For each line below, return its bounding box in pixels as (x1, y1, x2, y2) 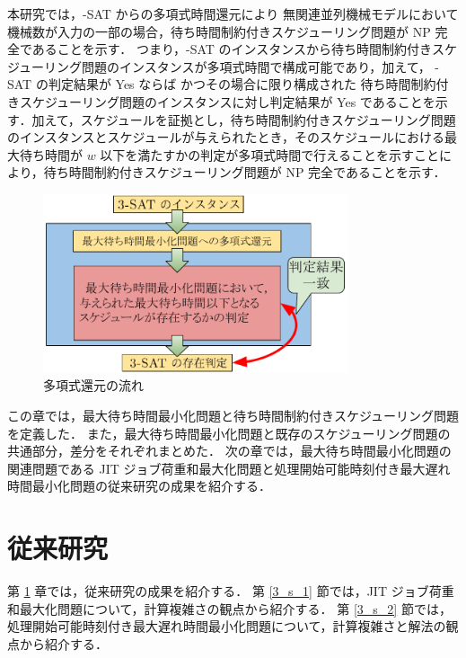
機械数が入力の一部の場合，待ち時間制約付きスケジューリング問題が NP (7, 22, 431, 40)
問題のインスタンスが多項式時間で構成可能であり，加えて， (82, 57, 431, 76)
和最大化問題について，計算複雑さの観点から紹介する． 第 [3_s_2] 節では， (7, 599, 452, 618)
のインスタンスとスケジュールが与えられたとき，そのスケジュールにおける (7, 128, 445, 147)
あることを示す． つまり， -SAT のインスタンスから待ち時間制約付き (31, 40, 432, 58)
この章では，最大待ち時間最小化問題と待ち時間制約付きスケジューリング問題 (7, 406, 460, 425)
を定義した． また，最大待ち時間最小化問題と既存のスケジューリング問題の (7, 423, 451, 442)
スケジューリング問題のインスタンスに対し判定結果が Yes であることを (19, 92, 435, 111)
